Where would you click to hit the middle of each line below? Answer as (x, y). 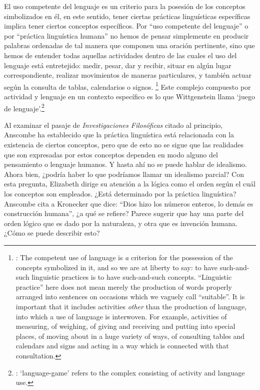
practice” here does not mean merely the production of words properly (124, 286)
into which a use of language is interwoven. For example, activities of (121, 316)
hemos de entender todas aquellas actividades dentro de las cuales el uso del (120, 55)
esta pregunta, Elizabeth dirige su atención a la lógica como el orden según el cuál (130, 184)
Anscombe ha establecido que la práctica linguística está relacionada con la (119, 135)
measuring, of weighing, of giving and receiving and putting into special (125, 326)
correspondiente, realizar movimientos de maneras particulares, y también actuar (128, 75)
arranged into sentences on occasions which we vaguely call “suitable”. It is (130, 297)
